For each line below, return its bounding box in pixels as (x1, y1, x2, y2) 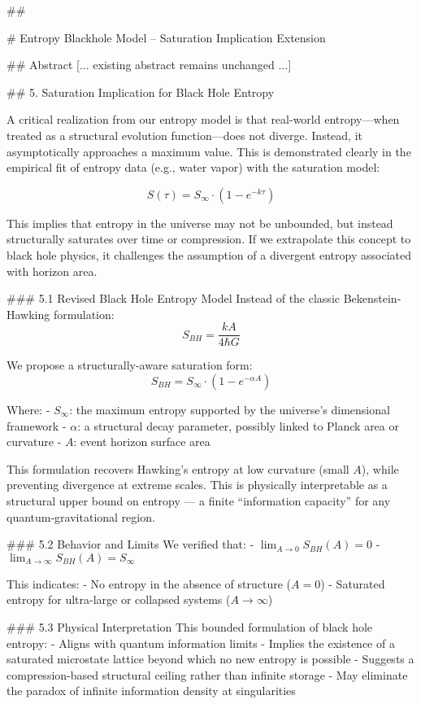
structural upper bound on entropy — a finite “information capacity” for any (7, 492, 391, 509)
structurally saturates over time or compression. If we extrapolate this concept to (7, 230, 411, 247)
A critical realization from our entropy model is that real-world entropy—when (7, 111, 400, 128)
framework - (7, 417, 67, 434)
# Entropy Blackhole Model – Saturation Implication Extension (7, 28, 326, 46)
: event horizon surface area (73, 433, 210, 450)
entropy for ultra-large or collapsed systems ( (7, 591, 231, 608)
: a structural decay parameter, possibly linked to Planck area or (77, 417, 399, 434)
